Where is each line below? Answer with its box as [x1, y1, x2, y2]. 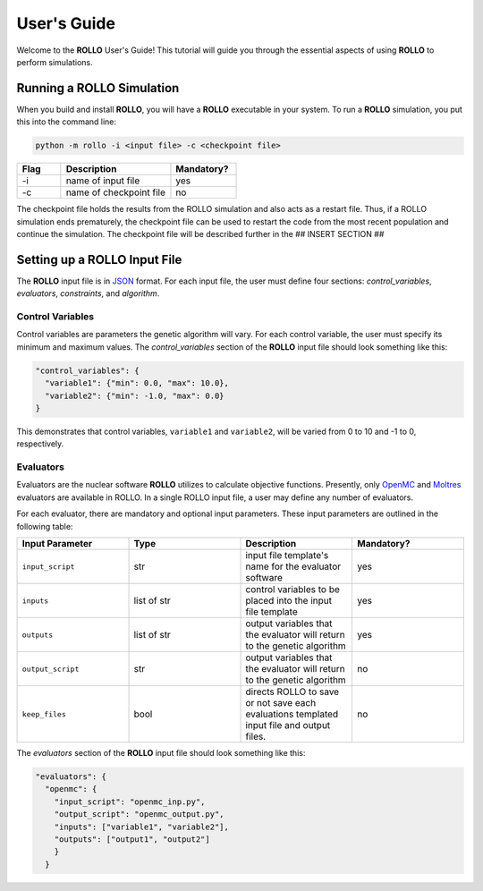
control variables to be [245, 583, 340, 596]
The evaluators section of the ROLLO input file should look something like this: [16, 748, 306, 759]
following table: [16, 521, 73, 531]
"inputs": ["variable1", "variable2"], [54, 821, 230, 832]
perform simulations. [16, 56, 93, 67]
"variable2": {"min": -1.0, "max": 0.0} [45, 390, 225, 401]
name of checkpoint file [65, 186, 165, 199]
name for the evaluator [245, 560, 342, 573]
